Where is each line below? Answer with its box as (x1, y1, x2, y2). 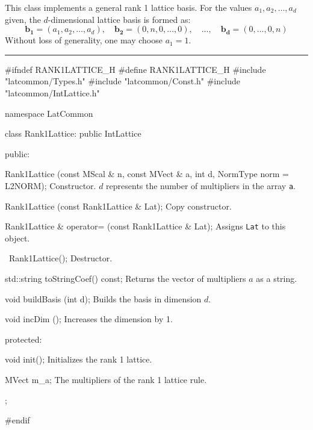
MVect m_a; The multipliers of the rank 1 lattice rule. (5, 373, 207, 385)
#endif (5, 414, 30, 426)
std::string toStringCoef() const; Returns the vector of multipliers (5, 272, 246, 285)
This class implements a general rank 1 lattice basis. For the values (5, 1, 252, 13)
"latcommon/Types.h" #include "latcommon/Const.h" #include (5, 75, 240, 87)
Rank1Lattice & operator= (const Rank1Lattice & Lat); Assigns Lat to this (5, 220, 286, 232)
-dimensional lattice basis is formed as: (48, 13, 191, 25)
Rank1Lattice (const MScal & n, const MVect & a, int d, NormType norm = (5, 167, 289, 180)
